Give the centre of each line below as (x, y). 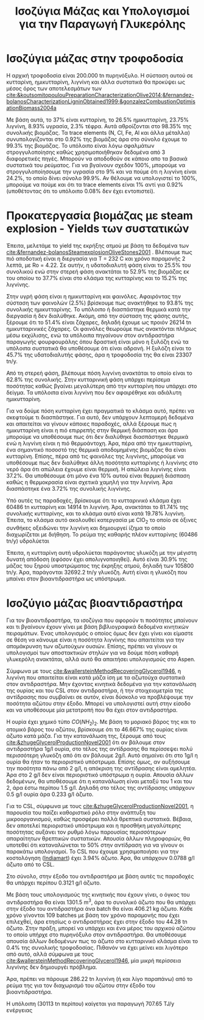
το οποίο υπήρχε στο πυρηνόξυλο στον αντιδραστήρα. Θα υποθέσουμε (97, 935)
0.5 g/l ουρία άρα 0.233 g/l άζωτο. (50, 794)
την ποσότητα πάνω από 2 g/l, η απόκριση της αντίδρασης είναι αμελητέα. (101, 769)
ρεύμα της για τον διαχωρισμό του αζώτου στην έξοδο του (81, 986)
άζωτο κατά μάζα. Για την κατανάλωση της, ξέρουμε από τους (86, 736)
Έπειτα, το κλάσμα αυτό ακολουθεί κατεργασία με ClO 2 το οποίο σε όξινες (102, 520)
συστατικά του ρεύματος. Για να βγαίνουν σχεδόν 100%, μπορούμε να (96, 165)
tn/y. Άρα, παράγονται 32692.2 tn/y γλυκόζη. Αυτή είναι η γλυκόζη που (97, 572)
